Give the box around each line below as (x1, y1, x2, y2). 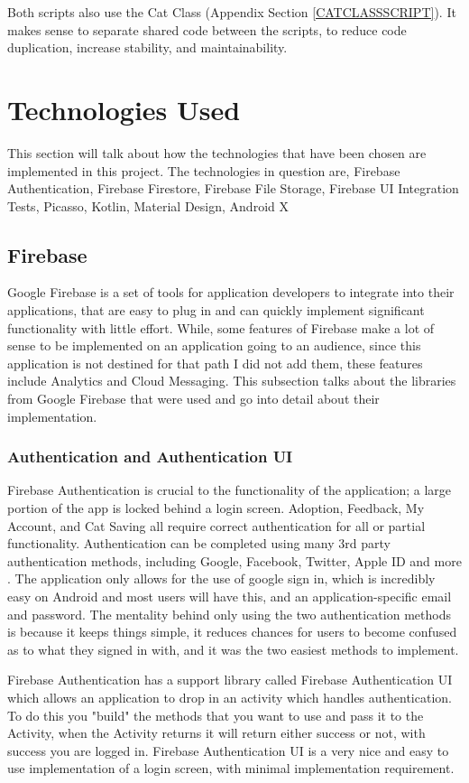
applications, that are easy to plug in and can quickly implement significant (7, 301, 425, 320)
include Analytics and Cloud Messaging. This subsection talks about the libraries (7, 371, 456, 390)
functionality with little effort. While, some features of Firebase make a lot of (7, 318, 435, 337)
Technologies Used (7, 90, 241, 127)
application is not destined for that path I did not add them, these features (7, 353, 423, 372)
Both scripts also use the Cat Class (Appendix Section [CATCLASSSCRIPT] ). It (7, 3, 456, 21)
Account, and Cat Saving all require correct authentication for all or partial (7, 516, 426, 535)
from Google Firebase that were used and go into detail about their (7, 389, 380, 408)
